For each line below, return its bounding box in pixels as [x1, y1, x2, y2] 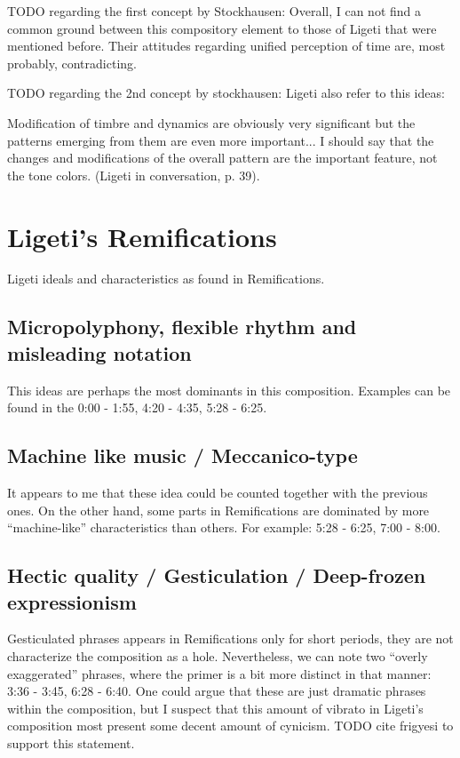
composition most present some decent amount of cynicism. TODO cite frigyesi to [7, 716, 454, 735]
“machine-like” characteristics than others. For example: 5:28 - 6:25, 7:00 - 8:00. [7, 518, 440, 537]
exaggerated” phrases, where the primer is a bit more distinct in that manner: [7, 664, 432, 682]
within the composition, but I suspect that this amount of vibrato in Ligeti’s [7, 698, 424, 717]
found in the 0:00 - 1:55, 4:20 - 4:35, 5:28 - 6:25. [7, 398, 267, 417]
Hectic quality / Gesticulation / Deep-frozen [7, 562, 426, 589]
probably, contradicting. [7, 53, 137, 72]
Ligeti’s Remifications [7, 218, 277, 254]
